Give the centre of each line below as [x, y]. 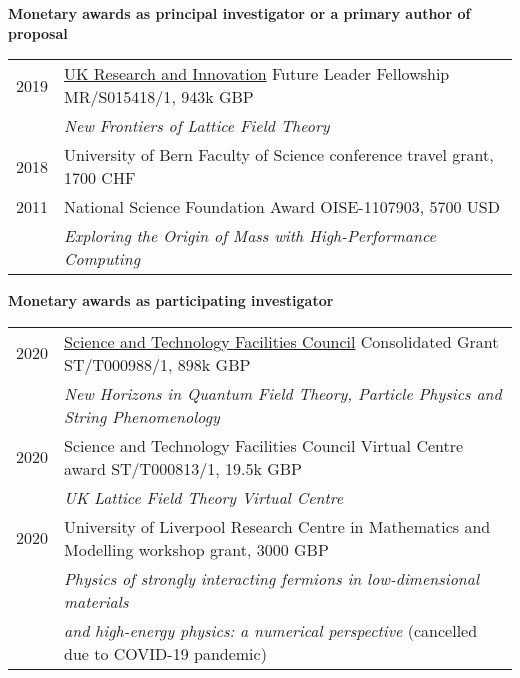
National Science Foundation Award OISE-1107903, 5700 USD [282, 207]
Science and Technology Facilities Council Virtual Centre [264, 445]
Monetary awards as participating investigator [171, 300]
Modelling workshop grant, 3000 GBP [196, 549]
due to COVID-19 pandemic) [165, 653]
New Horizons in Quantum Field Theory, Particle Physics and [283, 393]
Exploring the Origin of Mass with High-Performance [250, 236]
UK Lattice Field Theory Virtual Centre [204, 497]
